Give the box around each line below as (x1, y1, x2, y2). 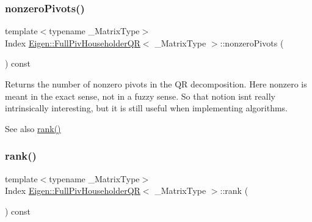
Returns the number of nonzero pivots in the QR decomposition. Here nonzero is (5, 78, 307, 90)
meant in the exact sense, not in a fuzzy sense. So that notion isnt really (5, 89, 275, 102)
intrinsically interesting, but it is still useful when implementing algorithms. (5, 102, 288, 114)
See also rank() (5, 122, 61, 135)
